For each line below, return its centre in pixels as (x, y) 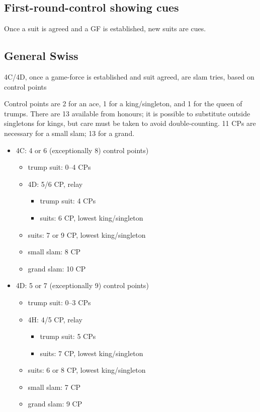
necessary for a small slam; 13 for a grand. (69, 133)
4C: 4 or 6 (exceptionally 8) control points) (82, 150)
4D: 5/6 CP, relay (55, 184)
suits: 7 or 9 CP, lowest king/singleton (87, 234)
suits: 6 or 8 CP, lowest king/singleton (87, 370)
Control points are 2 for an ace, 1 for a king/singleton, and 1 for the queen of (123, 104)
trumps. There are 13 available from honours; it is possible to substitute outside (127, 113)
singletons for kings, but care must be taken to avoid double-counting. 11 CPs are (130, 123)
